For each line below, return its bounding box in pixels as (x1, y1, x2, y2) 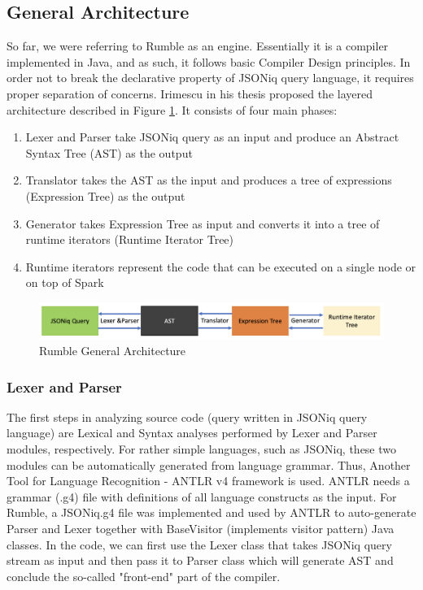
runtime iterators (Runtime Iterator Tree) (25, 231, 234, 248)
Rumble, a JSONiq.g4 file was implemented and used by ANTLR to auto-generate (7, 504, 416, 521)
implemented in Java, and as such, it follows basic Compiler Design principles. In (7, 53, 411, 70)
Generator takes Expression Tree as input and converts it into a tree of (25, 215, 380, 232)
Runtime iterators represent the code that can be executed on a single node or (25, 258, 416, 275)
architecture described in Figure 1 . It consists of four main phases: (7, 101, 338, 118)
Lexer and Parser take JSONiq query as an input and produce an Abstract (25, 128, 399, 145)
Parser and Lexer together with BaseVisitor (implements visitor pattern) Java (7, 520, 395, 537)
